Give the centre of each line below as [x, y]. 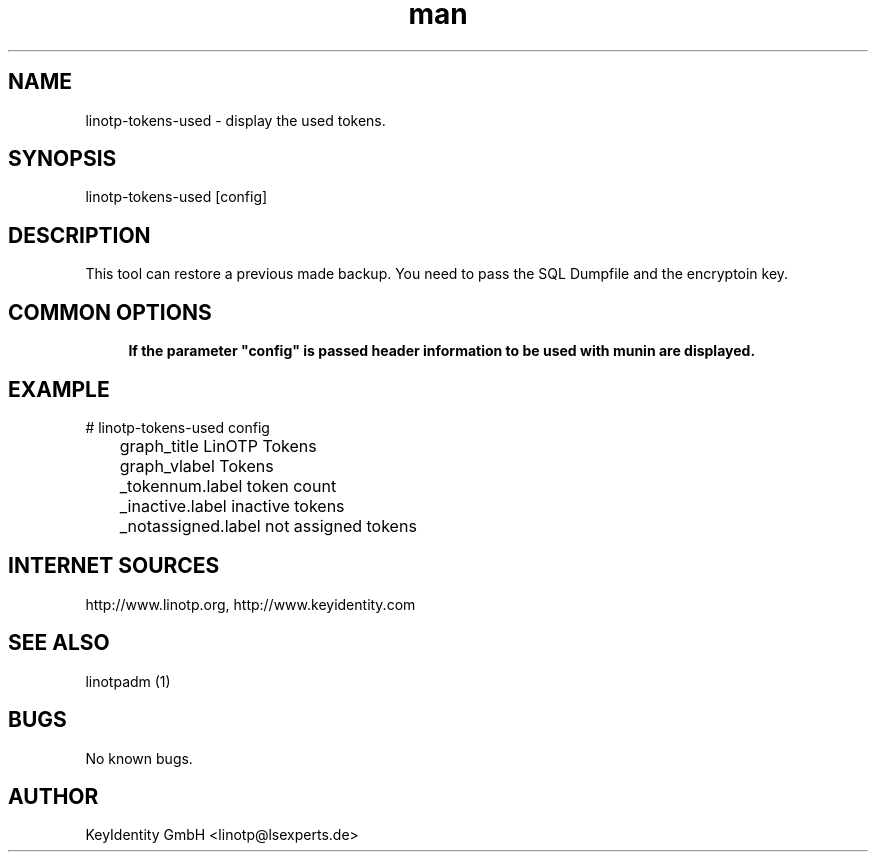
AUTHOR [53, 796]
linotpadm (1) [128, 681]
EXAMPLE [59, 389]
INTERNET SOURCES [114, 566]
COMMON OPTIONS [110, 312]
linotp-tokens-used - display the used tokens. [235, 120]
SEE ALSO [59, 643]
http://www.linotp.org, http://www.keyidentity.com [250, 604]
